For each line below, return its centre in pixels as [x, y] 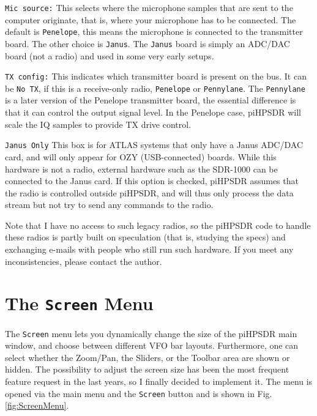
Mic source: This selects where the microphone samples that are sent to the [149, 7]
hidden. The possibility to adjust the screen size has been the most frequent [147, 369]
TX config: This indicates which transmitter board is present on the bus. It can [156, 76]
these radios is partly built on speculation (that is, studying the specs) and [145, 237]
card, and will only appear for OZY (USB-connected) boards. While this [141, 156]
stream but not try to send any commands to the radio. [109, 205]
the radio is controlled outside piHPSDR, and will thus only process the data [149, 192]
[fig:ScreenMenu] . [37, 405]
